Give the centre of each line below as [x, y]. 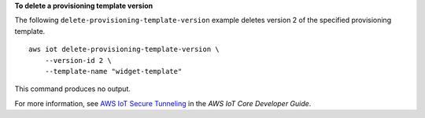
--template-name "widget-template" [113, 71]
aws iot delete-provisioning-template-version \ [124, 50]
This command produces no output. [73, 89]
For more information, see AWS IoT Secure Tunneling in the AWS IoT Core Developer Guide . [163, 103]
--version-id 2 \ [78, 60]
